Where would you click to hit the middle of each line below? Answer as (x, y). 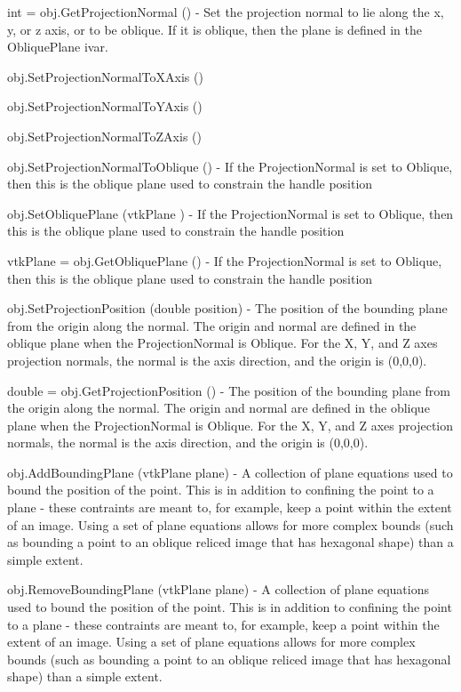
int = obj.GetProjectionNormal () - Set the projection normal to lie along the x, (226, 12)
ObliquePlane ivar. (58, 47)
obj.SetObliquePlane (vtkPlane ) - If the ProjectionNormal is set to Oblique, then (230, 213)
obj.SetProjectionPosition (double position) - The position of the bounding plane (227, 308)
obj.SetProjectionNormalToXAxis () (105, 76)
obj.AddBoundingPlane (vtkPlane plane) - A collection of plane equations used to (230, 472)
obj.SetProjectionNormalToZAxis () (104, 136)
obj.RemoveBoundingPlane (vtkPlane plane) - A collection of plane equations (218, 589)
